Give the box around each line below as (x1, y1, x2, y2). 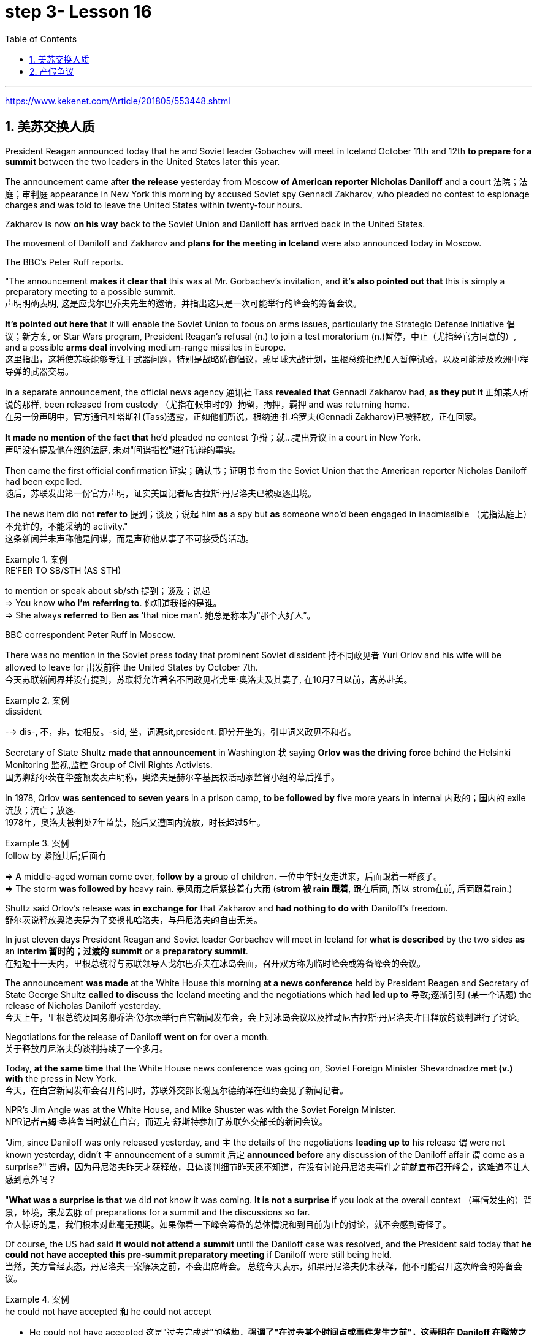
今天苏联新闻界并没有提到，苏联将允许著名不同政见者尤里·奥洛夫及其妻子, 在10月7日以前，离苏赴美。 (5, 674, 413, 685)
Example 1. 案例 (5, 553, 67, 565)
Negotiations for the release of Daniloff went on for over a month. (5, 1031, 270, 1042)
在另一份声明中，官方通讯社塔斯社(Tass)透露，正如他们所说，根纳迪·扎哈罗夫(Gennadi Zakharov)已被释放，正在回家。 (5, 411, 482, 422)
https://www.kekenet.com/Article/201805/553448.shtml (5, 95, 230, 106)
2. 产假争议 (29, 66, 74, 77)
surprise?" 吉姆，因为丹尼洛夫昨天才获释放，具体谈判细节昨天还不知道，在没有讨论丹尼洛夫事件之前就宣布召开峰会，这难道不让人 (5, 1161, 530, 1172)
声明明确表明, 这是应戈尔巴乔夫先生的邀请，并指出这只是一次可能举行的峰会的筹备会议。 (5, 297, 362, 308)
